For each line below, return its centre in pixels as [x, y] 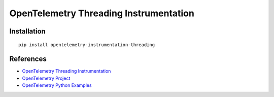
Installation [27, 31]
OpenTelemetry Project [46, 78]
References [28, 59]
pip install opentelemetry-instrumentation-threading [87, 45]
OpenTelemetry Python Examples [57, 85]
